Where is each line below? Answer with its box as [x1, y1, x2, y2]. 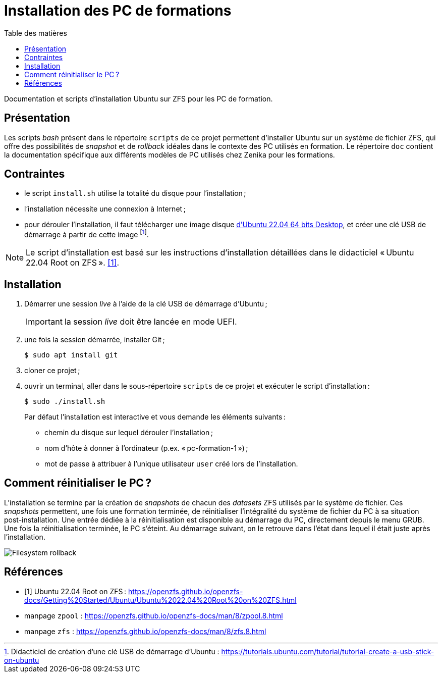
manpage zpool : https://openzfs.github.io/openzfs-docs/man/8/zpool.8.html [24, 611, 283, 620]
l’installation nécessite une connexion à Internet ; [24, 204, 186, 214]
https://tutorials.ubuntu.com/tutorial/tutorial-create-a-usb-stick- [221, 647, 434, 656]
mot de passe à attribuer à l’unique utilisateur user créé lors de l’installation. [44, 459, 298, 468]
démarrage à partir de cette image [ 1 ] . [24, 229, 149, 239]
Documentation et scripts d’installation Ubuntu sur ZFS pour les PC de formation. [4, 94, 273, 103]
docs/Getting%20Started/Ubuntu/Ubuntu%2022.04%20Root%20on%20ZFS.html [24, 595, 297, 604]
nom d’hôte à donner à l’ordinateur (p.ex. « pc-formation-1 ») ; [44, 443, 248, 452]
